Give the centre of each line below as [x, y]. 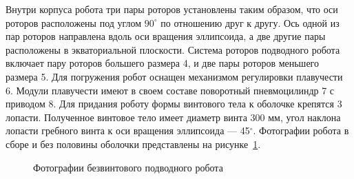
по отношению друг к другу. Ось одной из [250, 22]
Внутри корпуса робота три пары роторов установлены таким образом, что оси [172, 9]
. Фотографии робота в [301, 130]
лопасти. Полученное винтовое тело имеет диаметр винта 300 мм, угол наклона [173, 117]
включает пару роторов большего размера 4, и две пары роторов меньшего [163, 63]
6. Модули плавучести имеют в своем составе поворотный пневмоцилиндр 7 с [170, 90]
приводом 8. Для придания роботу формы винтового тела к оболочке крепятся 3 [174, 104]
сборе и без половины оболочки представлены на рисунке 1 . [133, 144]
